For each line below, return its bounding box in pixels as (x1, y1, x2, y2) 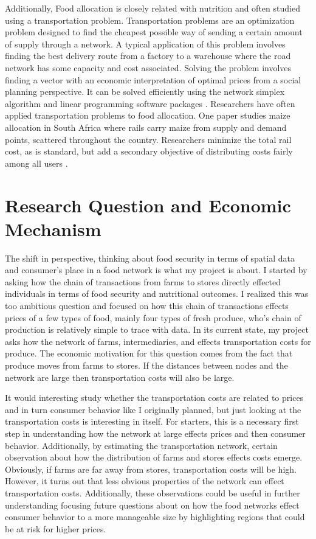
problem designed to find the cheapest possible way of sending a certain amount (5, 26, 303, 38)
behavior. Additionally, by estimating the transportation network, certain (5, 439, 278, 451)
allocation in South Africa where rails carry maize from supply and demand (5, 120, 287, 133)
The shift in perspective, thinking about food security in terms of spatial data (5, 251, 295, 264)
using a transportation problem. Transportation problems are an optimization (5, 13, 295, 26)
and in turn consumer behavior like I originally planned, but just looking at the (5, 403, 301, 416)
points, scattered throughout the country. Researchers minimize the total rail (5, 133, 292, 145)
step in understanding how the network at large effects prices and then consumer (5, 426, 306, 439)
